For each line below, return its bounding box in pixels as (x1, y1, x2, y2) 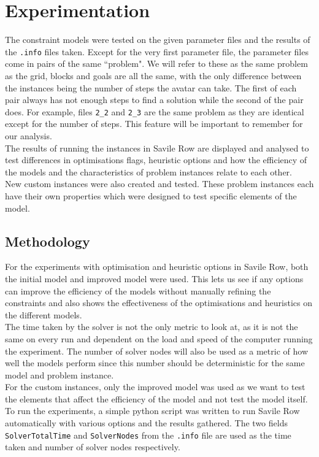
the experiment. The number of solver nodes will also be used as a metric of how (5, 344, 308, 357)
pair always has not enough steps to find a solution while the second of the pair (5, 93, 304, 106)
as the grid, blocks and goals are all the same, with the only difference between (5, 69, 302, 82)
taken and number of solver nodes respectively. (5, 440, 180, 453)
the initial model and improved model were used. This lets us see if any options (5, 272, 304, 285)
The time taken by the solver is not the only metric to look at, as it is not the (5, 320, 298, 333)
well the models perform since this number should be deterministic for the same (5, 356, 305, 369)
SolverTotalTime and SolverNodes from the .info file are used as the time (5, 428, 291, 441)
